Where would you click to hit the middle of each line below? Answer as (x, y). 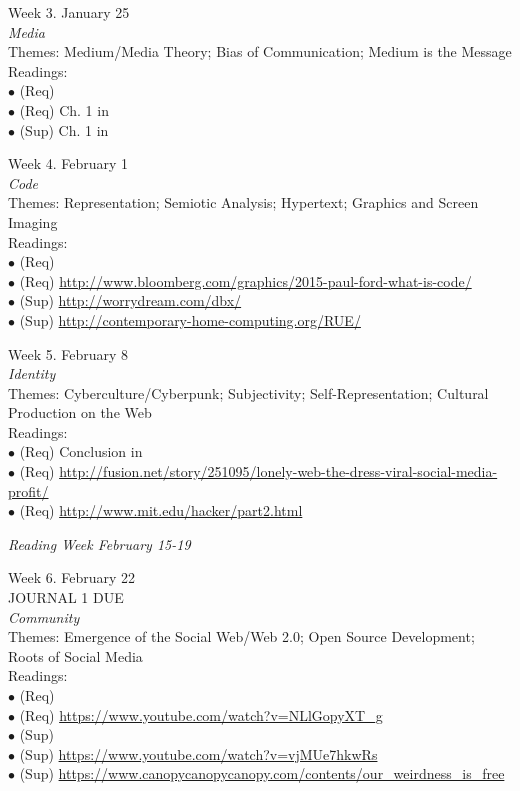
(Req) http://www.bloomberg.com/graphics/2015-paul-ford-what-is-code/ (245, 280)
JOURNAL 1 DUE (66, 597)
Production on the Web (80, 412)
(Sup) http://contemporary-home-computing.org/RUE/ (190, 319)
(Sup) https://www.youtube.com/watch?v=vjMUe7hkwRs (198, 753)
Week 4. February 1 (68, 163)
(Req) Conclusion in (81, 451)
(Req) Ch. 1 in (64, 109)
